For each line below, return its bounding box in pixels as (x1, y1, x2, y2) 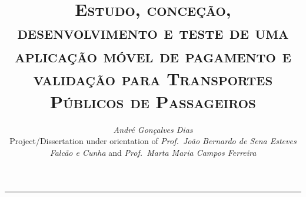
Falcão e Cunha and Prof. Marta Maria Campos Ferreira (49, 146, 257, 159)
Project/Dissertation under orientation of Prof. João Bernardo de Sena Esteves (9, 135, 297, 147)
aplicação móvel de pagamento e (15, 43, 291, 67)
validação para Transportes (33, 66, 273, 90)
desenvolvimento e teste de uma (17, 20, 289, 44)
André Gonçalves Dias (113, 123, 193, 135)
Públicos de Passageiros (50, 89, 256, 113)
